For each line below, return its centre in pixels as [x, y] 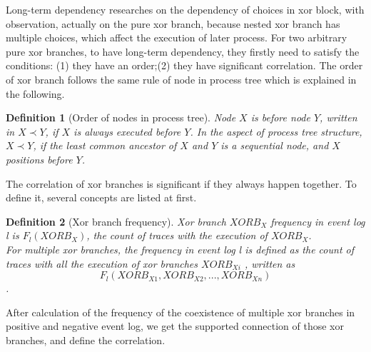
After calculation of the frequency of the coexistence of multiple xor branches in [181, 312]
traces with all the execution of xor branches [102, 263]
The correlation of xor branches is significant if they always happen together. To [181, 183]
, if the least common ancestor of [105, 145]
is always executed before [127, 131]
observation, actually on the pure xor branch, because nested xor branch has [173, 23]
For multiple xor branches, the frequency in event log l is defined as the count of [180, 249]
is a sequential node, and [275, 145]
